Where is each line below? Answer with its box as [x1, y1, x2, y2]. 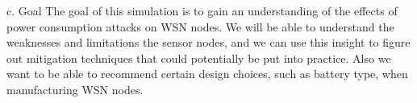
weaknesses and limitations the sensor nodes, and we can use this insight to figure [6, 34, 411, 51]
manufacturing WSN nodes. [6, 80, 144, 97]
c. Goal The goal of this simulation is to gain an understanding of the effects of [6, 2, 398, 19]
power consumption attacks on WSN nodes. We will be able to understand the [6, 18, 394, 35]
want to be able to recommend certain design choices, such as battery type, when [6, 65, 408, 82]
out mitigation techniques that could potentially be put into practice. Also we [6, 49, 391, 66]
